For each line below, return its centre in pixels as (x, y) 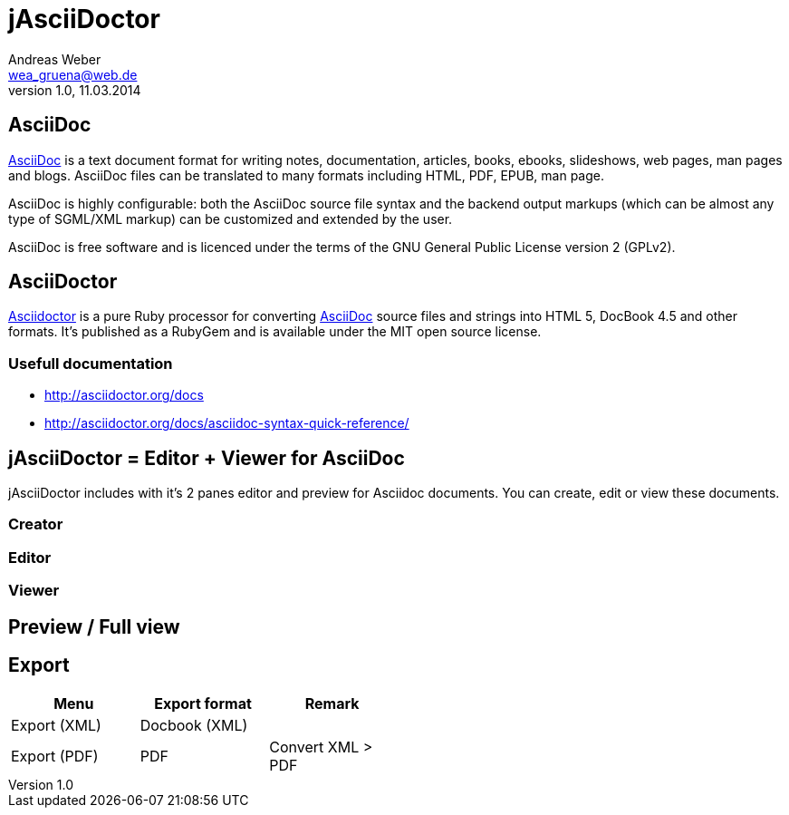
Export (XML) (56, 726)
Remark (332, 704)
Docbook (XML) (194, 726)
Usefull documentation (91, 363)
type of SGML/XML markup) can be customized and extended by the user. (231, 218)
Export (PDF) (55, 757)
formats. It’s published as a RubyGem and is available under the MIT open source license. (275, 332)
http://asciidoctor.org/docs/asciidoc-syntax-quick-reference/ (227, 423)
